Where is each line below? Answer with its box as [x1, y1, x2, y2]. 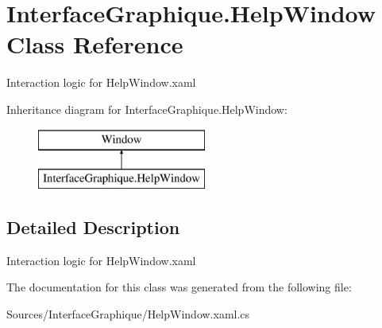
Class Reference [6, 28, 183, 61]
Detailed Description [6, 215, 180, 240]
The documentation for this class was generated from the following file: [6, 279, 352, 295]
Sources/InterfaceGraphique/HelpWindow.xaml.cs [6, 306, 250, 322]
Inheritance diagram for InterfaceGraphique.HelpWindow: [6, 100, 287, 117]
